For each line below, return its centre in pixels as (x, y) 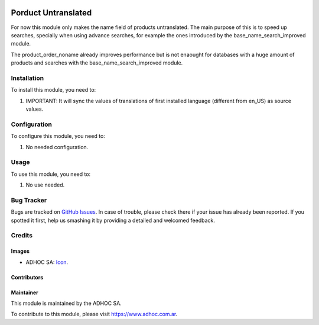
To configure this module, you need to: (58, 136)
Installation (27, 78)
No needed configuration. (57, 147)
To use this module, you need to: (51, 174)
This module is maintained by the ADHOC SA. (66, 303)
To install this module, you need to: (53, 90)
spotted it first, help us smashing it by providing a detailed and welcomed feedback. (113, 220)
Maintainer (25, 292)
